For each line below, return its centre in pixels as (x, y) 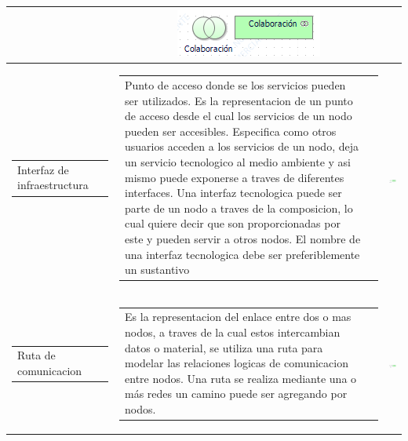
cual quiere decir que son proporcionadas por (233, 223)
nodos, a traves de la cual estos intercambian (233, 332)
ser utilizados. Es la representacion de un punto (239, 100)
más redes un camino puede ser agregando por (236, 394)
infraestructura (53, 185)
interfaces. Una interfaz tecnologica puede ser (233, 193)
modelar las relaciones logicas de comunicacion (237, 363)
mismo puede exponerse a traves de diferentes (235, 177)
